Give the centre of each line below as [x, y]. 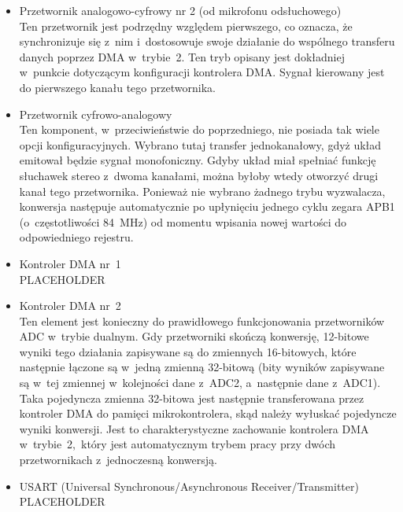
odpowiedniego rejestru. [76, 237]
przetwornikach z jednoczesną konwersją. [118, 460]
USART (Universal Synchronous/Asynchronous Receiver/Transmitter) [189, 486]
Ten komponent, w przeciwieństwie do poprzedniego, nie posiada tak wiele [199, 129]
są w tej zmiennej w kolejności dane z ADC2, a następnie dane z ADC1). [200, 383]
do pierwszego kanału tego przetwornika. [117, 87]
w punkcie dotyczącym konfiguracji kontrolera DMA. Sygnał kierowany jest [202, 72]
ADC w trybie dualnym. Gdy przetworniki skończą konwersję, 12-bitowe [194, 336]
